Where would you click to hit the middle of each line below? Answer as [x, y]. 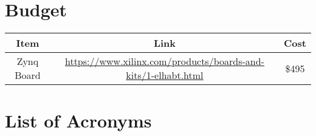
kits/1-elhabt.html [165, 75]
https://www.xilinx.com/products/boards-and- [164, 61]
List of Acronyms [78, 121]
